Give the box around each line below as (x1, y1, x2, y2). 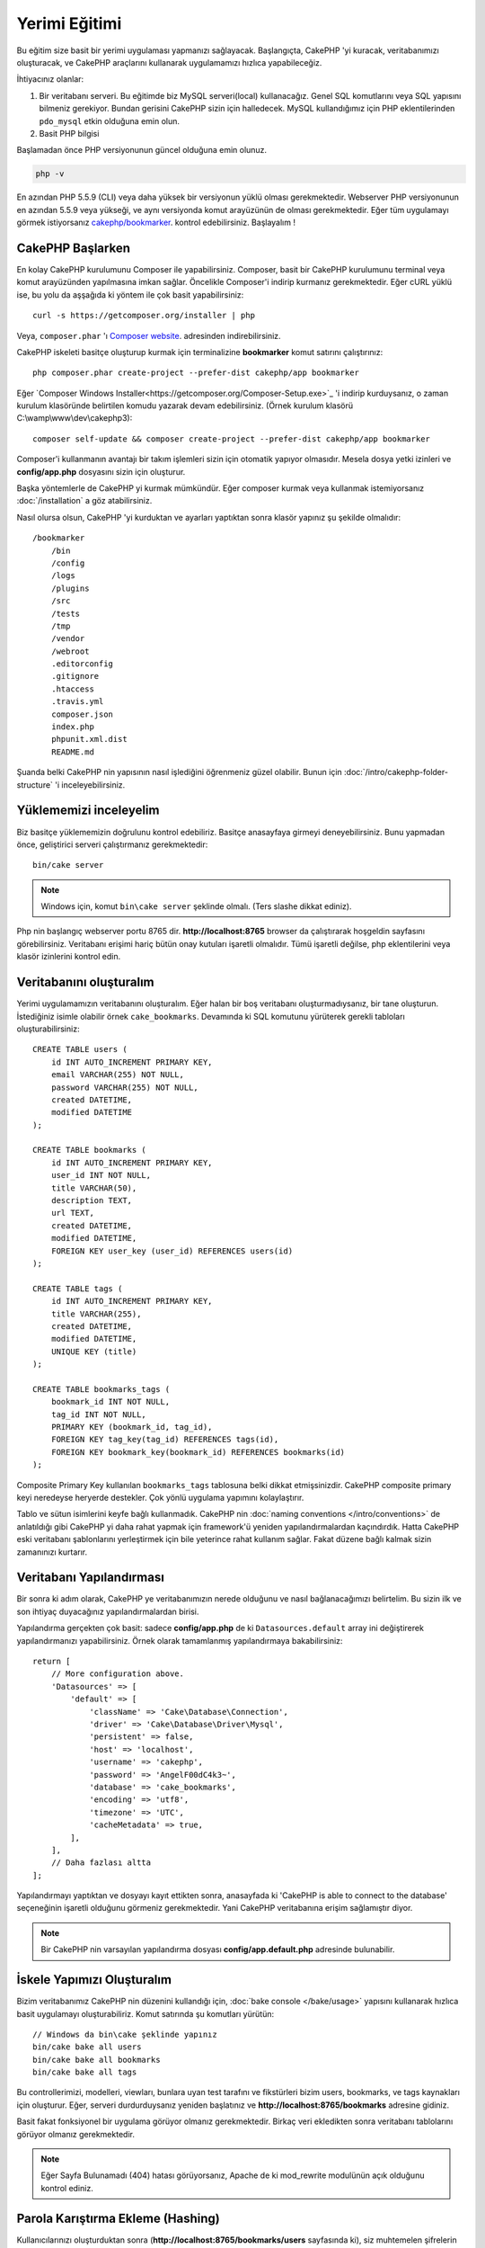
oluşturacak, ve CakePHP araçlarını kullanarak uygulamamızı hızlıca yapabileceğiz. (16, 57, 322, 67)
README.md (50, 746, 94, 757)
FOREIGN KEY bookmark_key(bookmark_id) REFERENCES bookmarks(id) (50, 1447, 346, 1457)
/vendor (50, 634, 85, 644)
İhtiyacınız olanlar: (16, 74, 84, 85)
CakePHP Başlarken (16, 240, 130, 255)
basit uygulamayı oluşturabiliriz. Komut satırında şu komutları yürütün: (16, 2008, 274, 2019)
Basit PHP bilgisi (39, 128, 100, 138)
